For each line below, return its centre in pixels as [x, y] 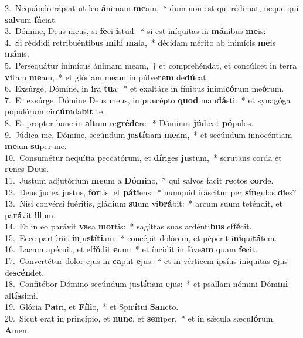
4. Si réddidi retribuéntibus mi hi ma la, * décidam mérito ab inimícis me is [140, 42]
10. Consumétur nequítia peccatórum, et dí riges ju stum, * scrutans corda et [143, 157]
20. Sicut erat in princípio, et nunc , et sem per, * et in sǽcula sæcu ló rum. [140, 318]
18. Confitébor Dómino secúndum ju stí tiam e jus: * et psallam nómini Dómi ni [147, 284]
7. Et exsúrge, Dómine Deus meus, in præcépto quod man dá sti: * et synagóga [148, 99]
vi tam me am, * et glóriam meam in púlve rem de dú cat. [107, 77]
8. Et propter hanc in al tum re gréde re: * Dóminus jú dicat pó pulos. [129, 122]
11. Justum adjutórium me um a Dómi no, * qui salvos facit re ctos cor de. [139, 180]
